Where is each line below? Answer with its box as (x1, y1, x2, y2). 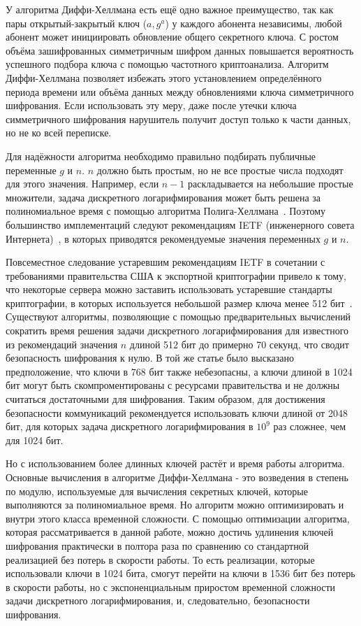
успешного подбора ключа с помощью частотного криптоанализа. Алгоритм (6, 57, 329, 71)
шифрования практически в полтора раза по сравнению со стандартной (6, 538, 309, 553)
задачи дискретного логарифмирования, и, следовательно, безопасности (6, 593, 310, 608)
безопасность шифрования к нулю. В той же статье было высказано (6, 350, 294, 365)
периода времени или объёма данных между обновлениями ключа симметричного (6, 84, 354, 99)
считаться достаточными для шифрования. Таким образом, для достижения (6, 392, 325, 406)
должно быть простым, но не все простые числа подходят (96, 162, 344, 177)
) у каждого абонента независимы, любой (165, 15, 342, 30)
